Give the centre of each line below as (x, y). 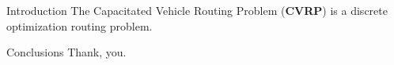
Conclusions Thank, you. (66, 52)
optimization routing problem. (80, 25)
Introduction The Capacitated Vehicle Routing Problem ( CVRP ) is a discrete (197, 10)
